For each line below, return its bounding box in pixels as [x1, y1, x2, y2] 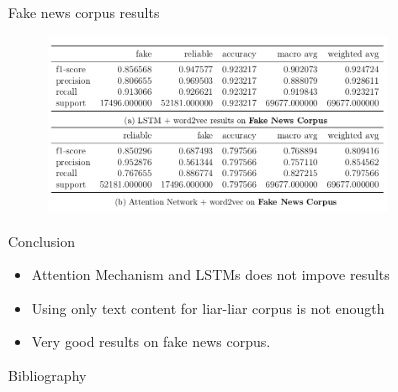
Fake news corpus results [8, 2, 160, 22]
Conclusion [8, 230, 75, 251]
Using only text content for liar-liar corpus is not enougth [31, 297, 385, 318]
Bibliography [8, 364, 87, 385]
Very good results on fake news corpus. [31, 331, 271, 352]
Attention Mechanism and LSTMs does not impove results [31, 264, 390, 285]
